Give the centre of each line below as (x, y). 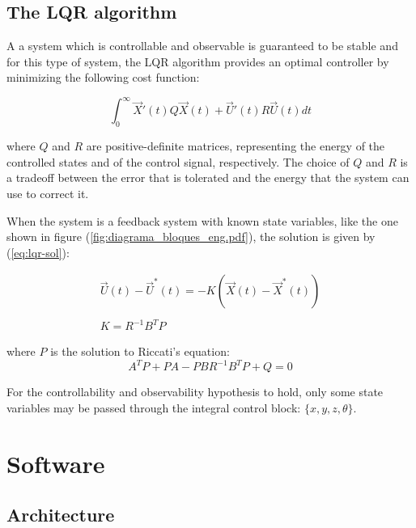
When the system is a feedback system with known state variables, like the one (202, 220)
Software (56, 463)
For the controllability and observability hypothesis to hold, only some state (195, 392)
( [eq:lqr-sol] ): (38, 252)
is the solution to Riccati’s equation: (140, 351)
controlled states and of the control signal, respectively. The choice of (178, 161)
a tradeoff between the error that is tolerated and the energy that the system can (208, 177)
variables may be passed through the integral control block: (154, 407)
